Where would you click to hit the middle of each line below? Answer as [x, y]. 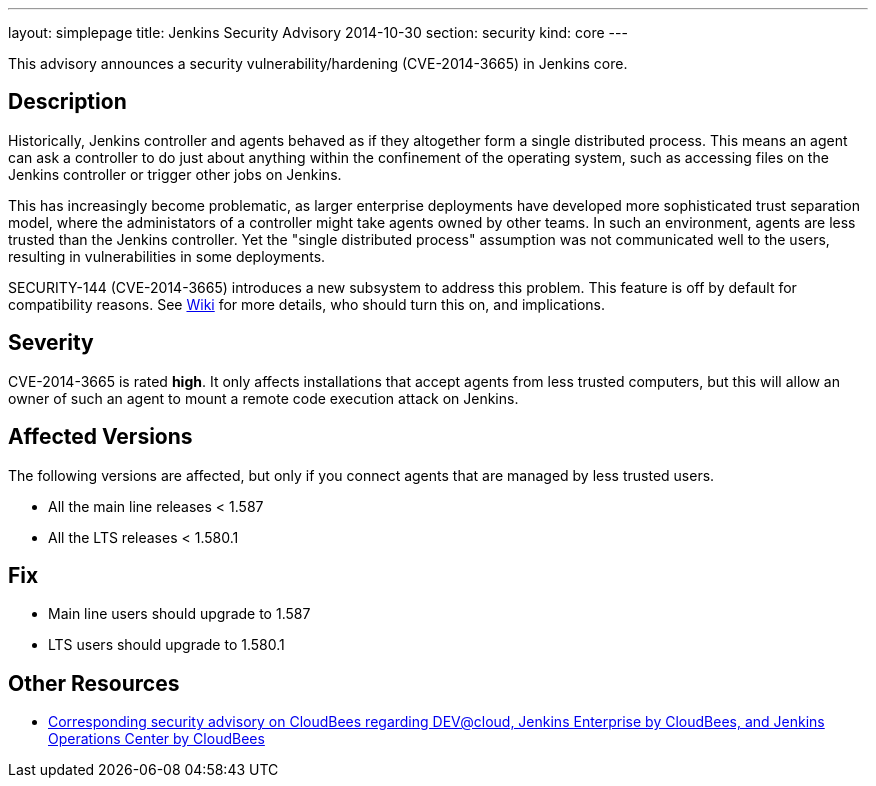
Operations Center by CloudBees [156, 739]
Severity [51, 343]
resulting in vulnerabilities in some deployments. [167, 256]
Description [67, 102]
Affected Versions [100, 437]
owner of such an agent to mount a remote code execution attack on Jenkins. [263, 398]
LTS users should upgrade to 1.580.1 [166, 645]
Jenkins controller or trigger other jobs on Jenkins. [175, 174]
